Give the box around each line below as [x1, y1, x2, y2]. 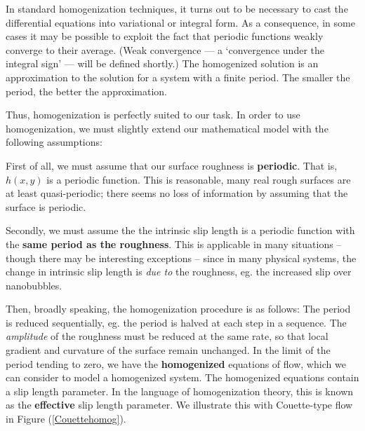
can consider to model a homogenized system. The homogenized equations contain [6, 370, 359, 385]
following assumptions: [6, 135, 102, 149]
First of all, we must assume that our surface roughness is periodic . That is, [6, 158, 338, 172]
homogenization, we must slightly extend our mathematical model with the [6, 121, 328, 135]
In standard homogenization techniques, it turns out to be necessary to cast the [6, 1, 348, 15]
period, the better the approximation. [6, 83, 167, 98]
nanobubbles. [6, 278, 62, 292]
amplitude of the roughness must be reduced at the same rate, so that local [6, 329, 328, 343]
